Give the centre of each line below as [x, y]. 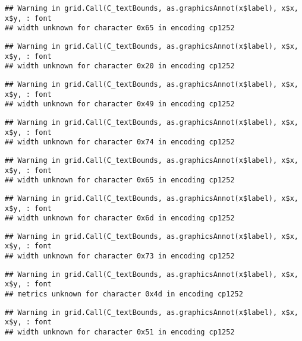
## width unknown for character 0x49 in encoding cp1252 [120, 104]
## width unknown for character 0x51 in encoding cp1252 [120, 332]
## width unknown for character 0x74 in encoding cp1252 [120, 142]
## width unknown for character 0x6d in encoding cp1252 [120, 218]
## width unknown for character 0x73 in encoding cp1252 [120, 256]
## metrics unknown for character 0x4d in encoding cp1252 [124, 294]
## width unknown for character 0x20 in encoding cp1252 [120, 66]
